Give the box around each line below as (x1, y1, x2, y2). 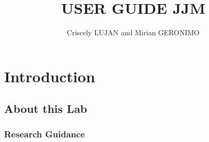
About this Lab (4, 101, 88, 116)
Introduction (4, 65, 95, 86)
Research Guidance (4, 127, 85, 140)
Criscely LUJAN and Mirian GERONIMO (67, 27, 200, 38)
